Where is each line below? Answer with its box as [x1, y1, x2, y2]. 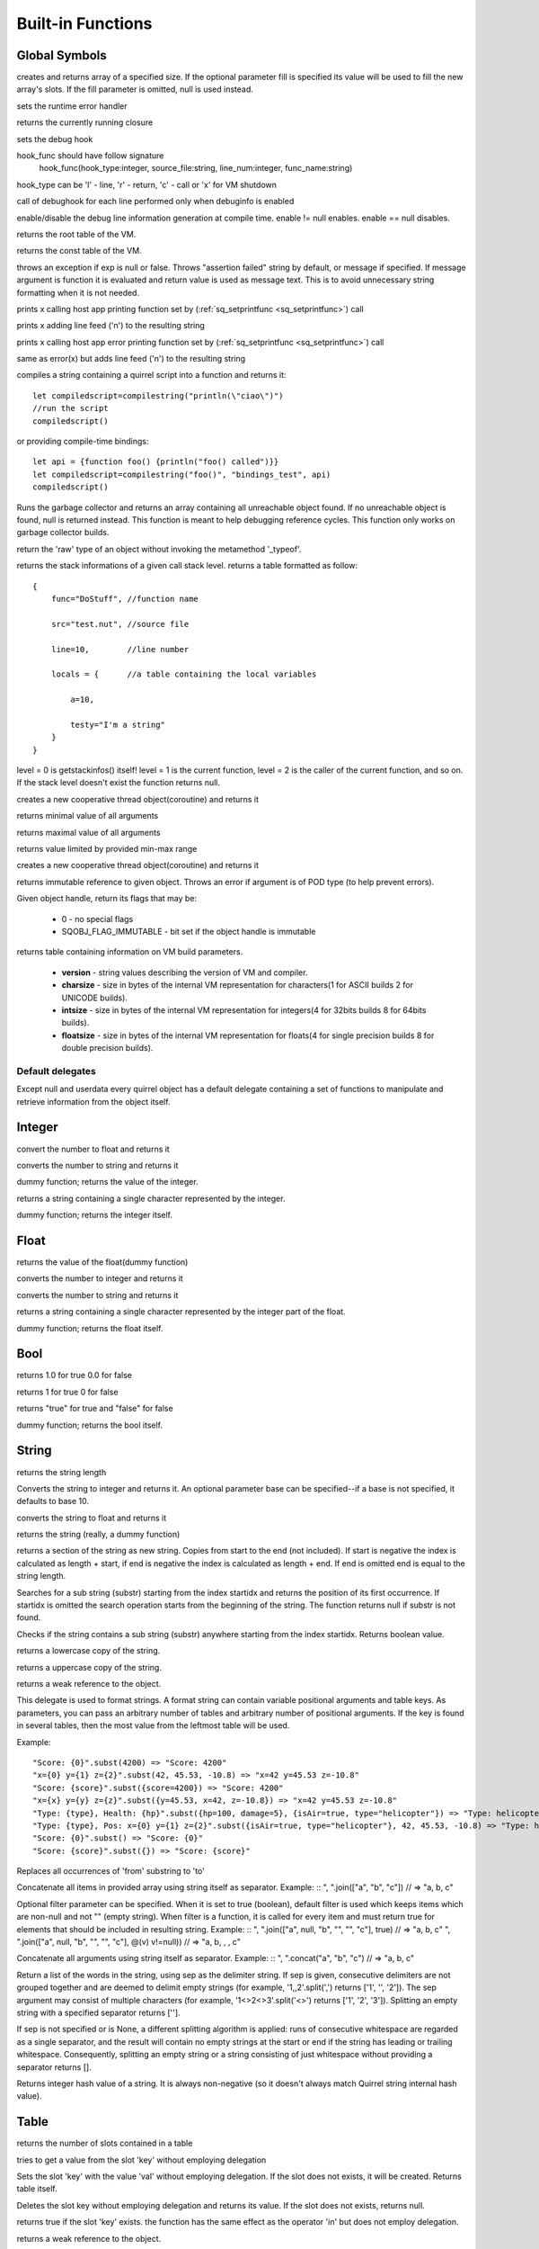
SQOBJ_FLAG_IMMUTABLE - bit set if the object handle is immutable [61, 926, 316, 936]
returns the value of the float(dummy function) [16, 1256, 189, 1268]
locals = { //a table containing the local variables [50, 669, 317, 679]
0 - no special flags [61, 913, 134, 924]
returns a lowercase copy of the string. [16, 1645, 161, 1656]
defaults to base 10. [16, 1496, 90, 1507]
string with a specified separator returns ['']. [16, 2007, 181, 2018]
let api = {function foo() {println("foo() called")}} [32, 457, 279, 467]
